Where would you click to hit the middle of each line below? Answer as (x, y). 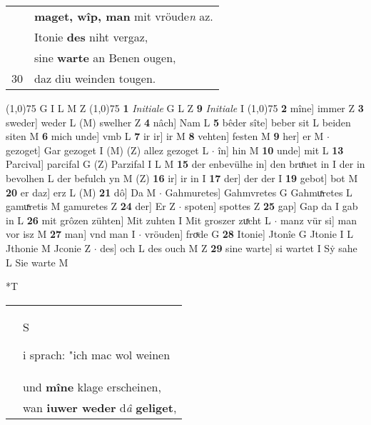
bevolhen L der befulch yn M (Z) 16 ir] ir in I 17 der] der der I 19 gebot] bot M (182, 177)
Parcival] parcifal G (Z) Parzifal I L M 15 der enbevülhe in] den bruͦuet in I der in (185, 164)
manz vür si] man (319, 220)
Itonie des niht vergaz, (91, 37)
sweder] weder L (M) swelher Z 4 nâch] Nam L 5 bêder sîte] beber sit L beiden (178, 122)
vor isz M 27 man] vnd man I (71, 234)
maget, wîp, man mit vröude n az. (124, 16)
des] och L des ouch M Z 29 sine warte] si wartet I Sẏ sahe (229, 247)
